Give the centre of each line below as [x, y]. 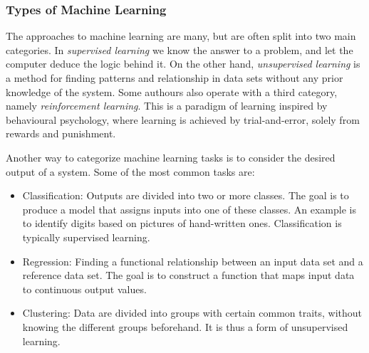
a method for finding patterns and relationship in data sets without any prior [175, 78]
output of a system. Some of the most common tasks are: [130, 171]
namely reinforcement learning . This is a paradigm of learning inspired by [167, 106]
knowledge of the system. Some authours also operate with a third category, [172, 91]
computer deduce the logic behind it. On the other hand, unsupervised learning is [183, 64]
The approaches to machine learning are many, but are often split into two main [181, 36]
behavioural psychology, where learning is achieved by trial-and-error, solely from [183, 119]
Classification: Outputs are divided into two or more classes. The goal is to [186, 195]
